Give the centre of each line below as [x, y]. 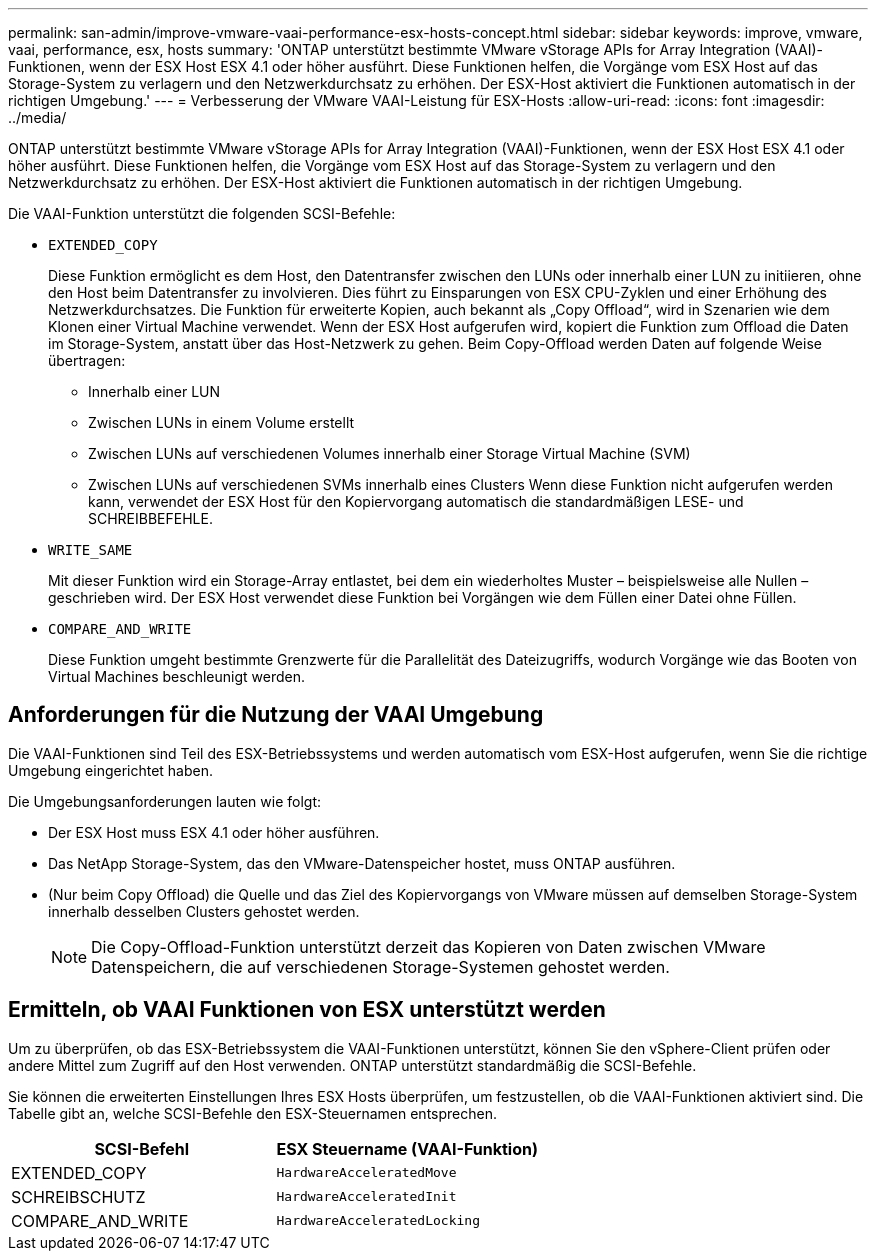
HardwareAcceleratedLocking [378, 1221]
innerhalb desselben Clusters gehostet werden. [204, 911]
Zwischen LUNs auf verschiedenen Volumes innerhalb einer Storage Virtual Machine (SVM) [389, 453]
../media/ [37, 117]
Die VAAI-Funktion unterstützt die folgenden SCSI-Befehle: [202, 213]
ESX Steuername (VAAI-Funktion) [407, 1148]
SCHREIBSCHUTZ [78, 1196]
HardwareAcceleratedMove [366, 1173]
